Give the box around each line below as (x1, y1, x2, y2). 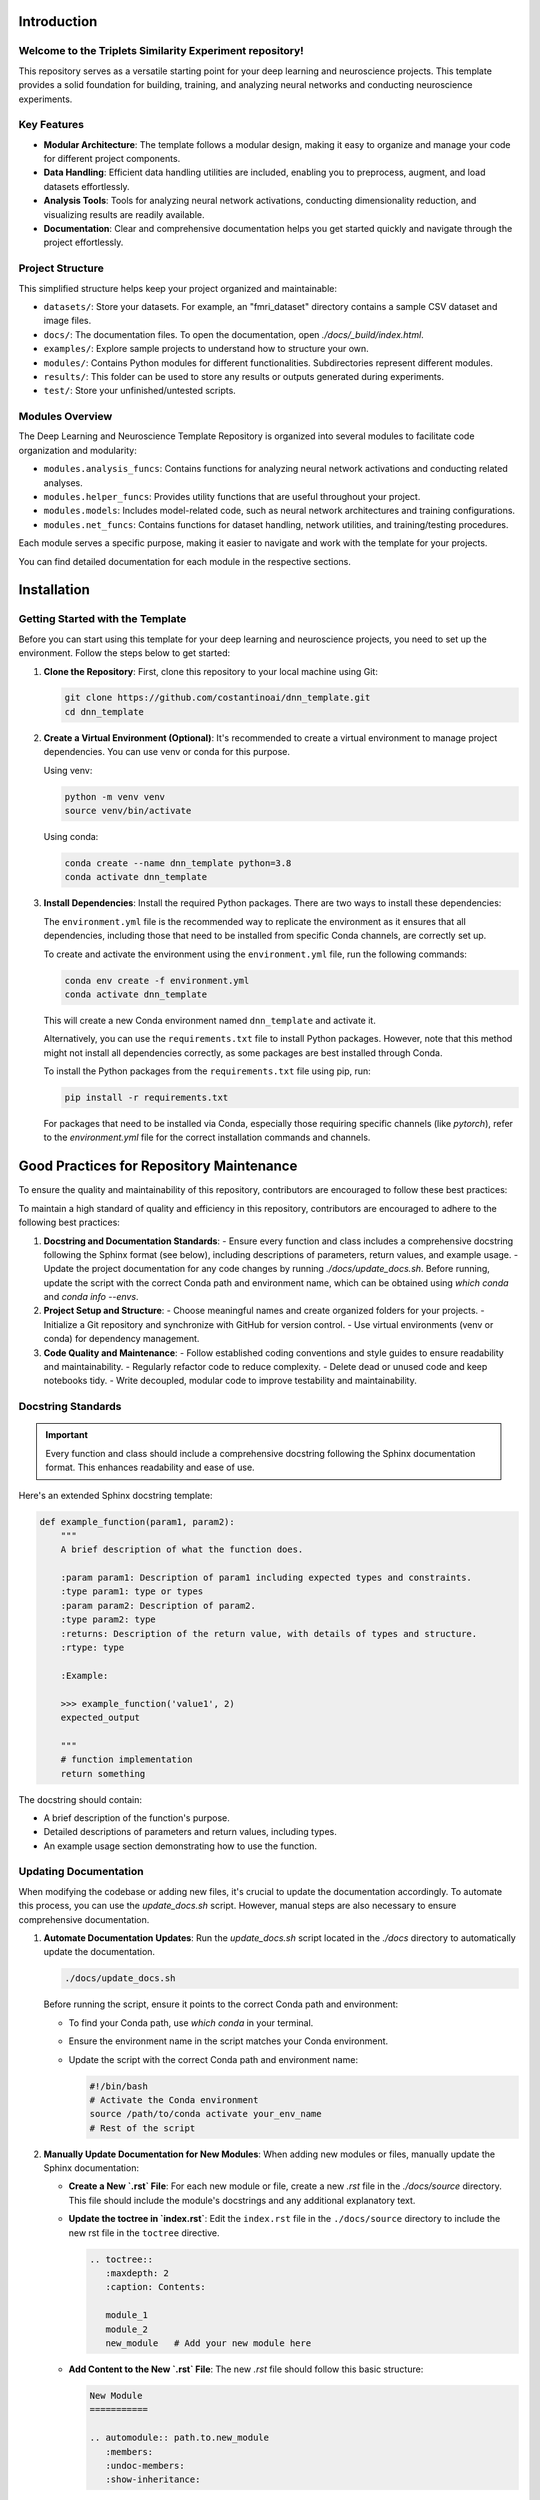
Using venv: (43, 764, 93, 776)
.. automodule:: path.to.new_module (89, 2432, 270, 2444)
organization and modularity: (18, 444, 137, 456)
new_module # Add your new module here (105, 2337, 312, 2349)
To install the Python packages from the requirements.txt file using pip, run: (43, 1065, 372, 1077)
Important (45, 1429, 89, 1441)
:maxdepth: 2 (105, 2268, 170, 2279)
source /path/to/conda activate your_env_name (89, 2108, 322, 2120)
